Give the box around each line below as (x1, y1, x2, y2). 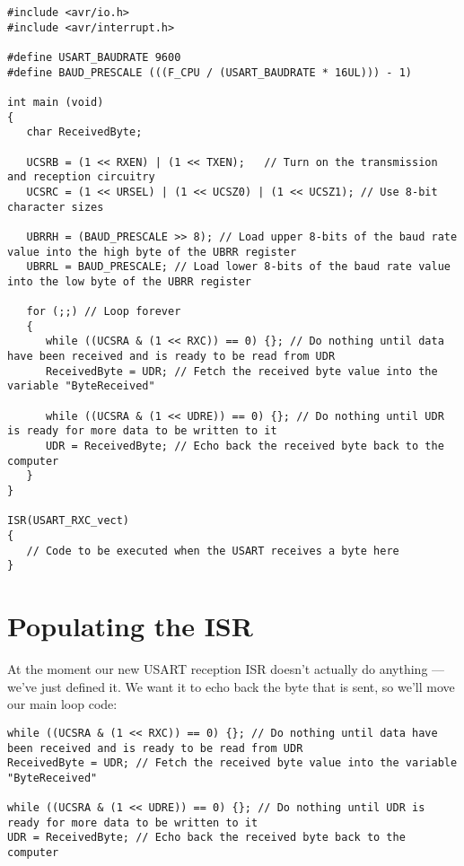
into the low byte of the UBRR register (7, 275, 252, 288)
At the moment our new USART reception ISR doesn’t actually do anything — (7, 660, 445, 678)
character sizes (7, 200, 104, 214)
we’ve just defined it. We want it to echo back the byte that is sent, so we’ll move (7, 677, 455, 695)
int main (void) (7, 95, 104, 109)
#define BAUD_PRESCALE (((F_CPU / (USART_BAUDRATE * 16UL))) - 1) (7, 66, 413, 79)
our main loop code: (7, 695, 118, 713)
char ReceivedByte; (26, 126, 143, 139)
